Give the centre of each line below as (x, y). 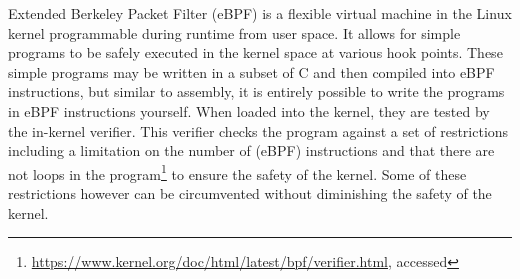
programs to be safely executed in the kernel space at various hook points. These (255, 52)
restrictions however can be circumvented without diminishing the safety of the (250, 193)
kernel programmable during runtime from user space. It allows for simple (234, 32)
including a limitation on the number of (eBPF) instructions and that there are (251, 150)
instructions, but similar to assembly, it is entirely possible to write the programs (256, 91)
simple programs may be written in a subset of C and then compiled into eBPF (251, 71)
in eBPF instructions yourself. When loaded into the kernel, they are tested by (249, 110)
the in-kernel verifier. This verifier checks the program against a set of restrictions (258, 130)
